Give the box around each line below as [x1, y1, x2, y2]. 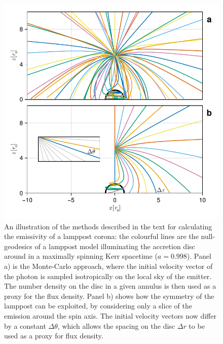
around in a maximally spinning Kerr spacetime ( [4, 251, 158, 261]
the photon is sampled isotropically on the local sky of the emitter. [4, 270, 212, 281]
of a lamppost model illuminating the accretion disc [34, 240, 195, 251]
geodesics [4, 240, 32, 251]
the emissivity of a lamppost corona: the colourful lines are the [4, 231, 199, 242]
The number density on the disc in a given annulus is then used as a [4, 281, 216, 291]
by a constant [4, 320, 46, 331]
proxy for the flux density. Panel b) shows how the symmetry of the [4, 290, 214, 301]
